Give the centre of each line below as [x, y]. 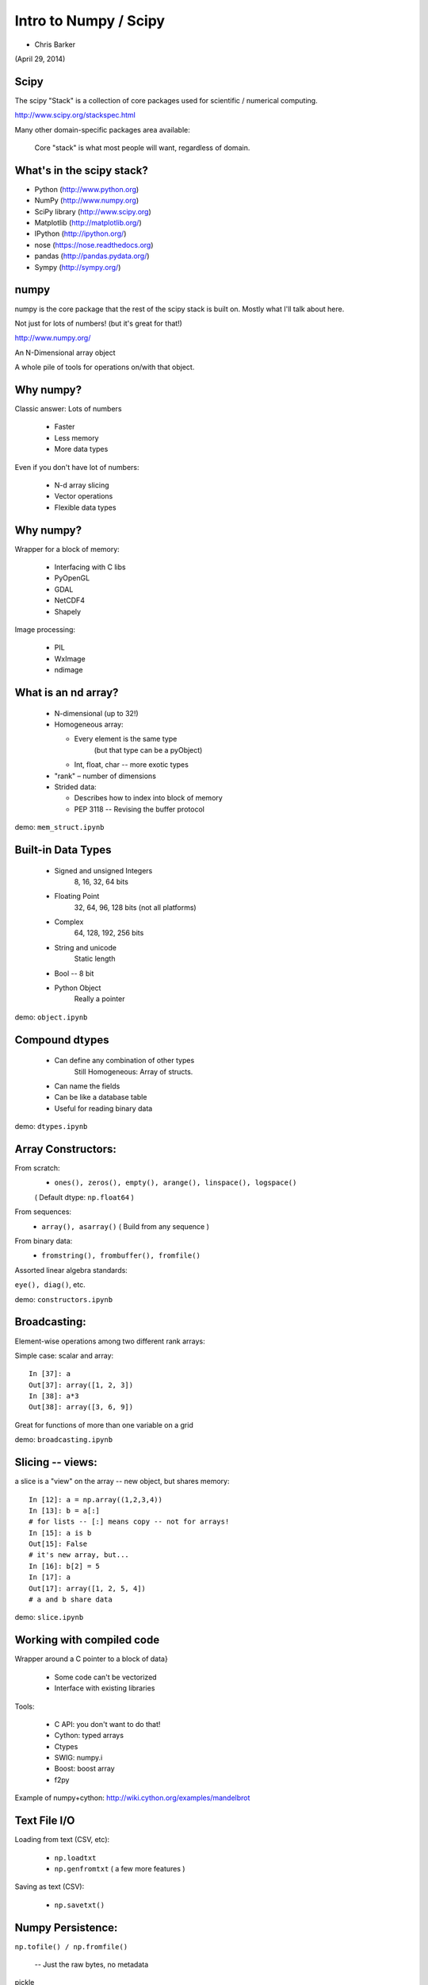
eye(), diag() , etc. [50, 1285]
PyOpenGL [72, 578]
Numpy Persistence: [66, 1927]
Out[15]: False [58, 1544]
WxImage [70, 658]
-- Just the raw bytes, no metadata [92, 1964]
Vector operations [84, 496]
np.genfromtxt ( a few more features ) [120, 1868]
